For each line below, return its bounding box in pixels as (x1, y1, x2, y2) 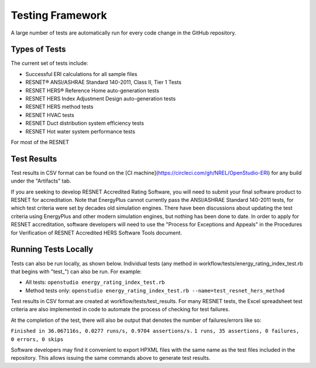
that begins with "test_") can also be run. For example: (11, 268, 142, 275)
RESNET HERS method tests (25, 103, 94, 111)
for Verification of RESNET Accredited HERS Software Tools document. (11, 229, 183, 236)
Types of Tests (11, 44, 66, 54)
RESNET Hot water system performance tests (25, 128, 136, 135)
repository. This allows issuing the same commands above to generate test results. (11, 355, 211, 362)
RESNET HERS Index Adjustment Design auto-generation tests (25, 95, 176, 102)
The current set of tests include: (11, 60, 88, 67)
